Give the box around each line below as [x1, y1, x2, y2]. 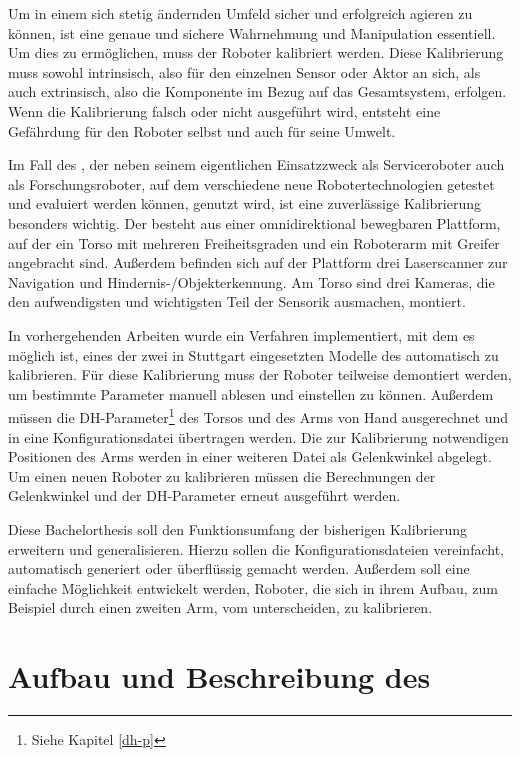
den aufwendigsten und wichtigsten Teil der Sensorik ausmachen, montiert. [8, 291, 466, 312]
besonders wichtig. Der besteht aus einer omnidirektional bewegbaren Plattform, [8, 212, 501, 233]
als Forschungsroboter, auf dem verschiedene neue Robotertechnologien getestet [8, 173, 495, 194]
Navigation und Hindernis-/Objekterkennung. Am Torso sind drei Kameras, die [8, 271, 495, 292]
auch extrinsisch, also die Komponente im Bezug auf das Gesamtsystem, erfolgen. [8, 81, 507, 102]
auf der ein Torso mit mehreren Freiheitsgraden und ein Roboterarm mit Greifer [8, 232, 500, 253]
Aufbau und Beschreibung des [8, 656, 431, 697]
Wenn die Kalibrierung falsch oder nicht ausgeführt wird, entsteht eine [8, 100, 441, 121]
